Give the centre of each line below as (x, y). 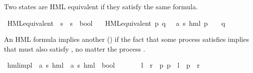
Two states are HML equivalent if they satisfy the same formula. (101, 6)
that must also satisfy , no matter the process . (75, 48)
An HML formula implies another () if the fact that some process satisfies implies (126, 39)
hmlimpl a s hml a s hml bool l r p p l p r (103, 65)
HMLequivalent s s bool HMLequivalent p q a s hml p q (116, 23)
